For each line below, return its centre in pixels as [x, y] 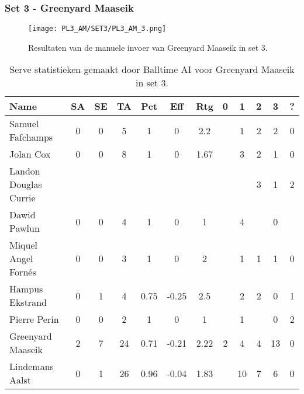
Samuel [24, 124]
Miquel [24, 245]
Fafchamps [31, 137]
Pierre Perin [34, 319]
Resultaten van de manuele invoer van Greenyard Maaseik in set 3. [148, 47]
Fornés [23, 272]
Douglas [26, 184]
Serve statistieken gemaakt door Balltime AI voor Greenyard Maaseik [152, 69]
